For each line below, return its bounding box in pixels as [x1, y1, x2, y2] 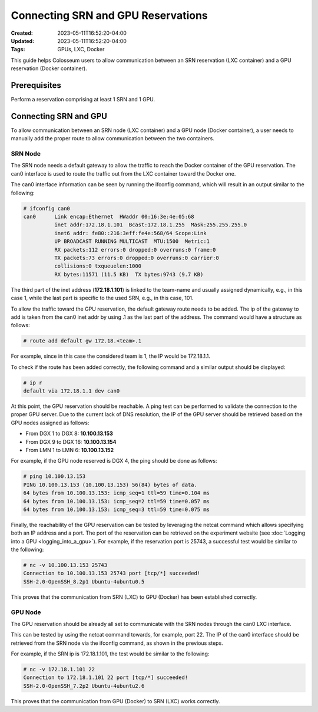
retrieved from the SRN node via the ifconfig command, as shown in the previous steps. [11, 640, 223, 647]
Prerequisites [11, 80, 61, 90]
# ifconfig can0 [23, 205, 71, 212]
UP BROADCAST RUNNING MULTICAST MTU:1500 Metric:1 [54, 238, 210, 245]
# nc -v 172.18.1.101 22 [23, 666, 95, 673]
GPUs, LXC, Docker [57, 46, 105, 53]
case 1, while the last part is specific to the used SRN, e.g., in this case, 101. [11, 295, 194, 302]
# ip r [23, 379, 42, 386]
